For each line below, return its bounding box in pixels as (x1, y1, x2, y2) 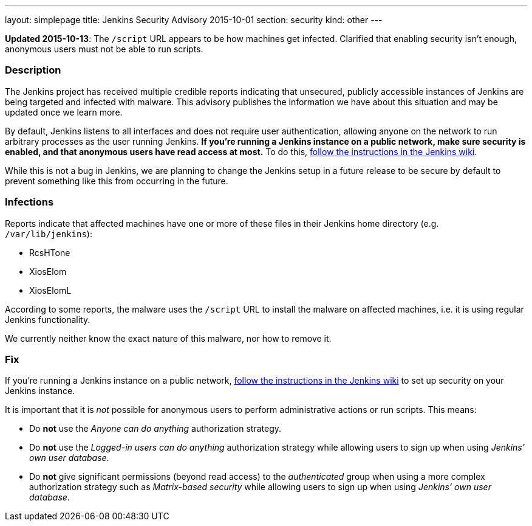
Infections (5, 196, 54, 209)
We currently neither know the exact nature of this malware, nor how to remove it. (5, 333, 332, 344)
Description (5, 64, 61, 77)
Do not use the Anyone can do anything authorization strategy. (29, 423, 282, 434)
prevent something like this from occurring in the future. (5, 175, 228, 186)
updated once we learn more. (5, 106, 123, 117)
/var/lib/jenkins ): (5, 228, 92, 239)
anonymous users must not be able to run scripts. (5, 44, 203, 54)
